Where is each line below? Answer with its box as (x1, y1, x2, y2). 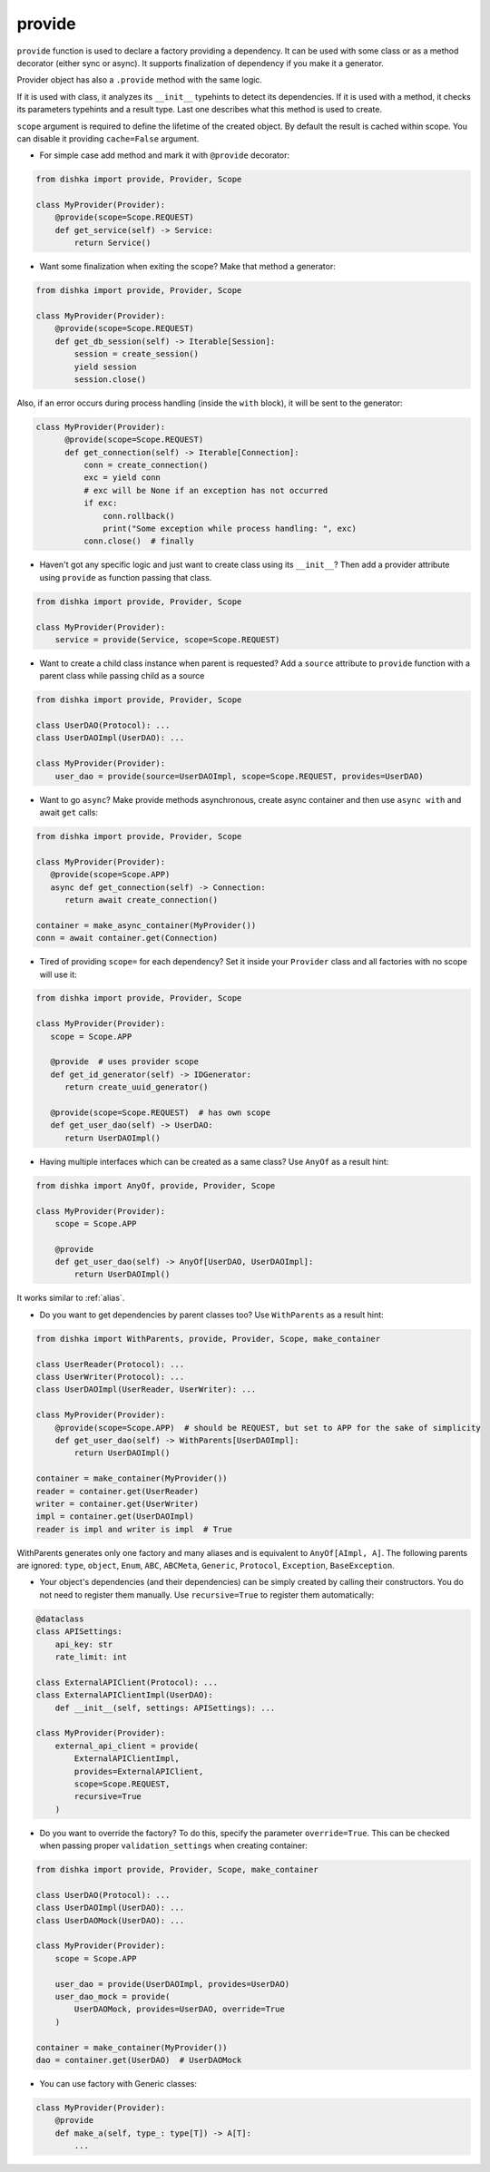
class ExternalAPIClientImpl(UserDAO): (35, 1690, 213, 1700)
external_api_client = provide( (54, 1740, 200, 1751)
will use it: (39, 969, 77, 980)
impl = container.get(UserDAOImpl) (35, 1512, 194, 1521)
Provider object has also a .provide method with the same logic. (16, 74, 263, 85)
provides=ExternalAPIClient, (73, 1766, 204, 1776)
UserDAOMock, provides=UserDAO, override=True (73, 2004, 285, 2014)
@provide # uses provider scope (50, 1057, 200, 1067)
